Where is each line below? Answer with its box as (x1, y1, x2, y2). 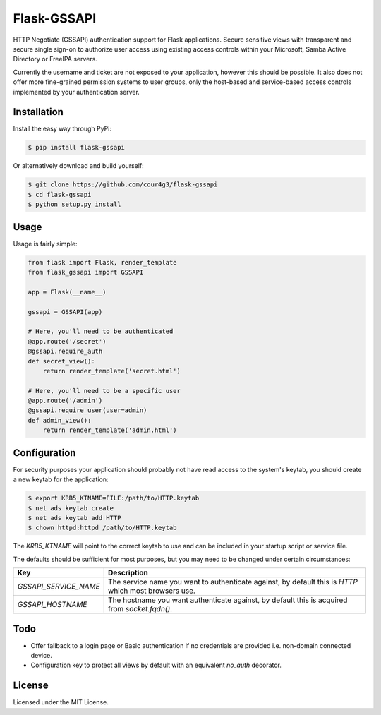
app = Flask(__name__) (28, 288, 107, 296)
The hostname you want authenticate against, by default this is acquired (108, 595, 348, 605)
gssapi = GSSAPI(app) (28, 308, 103, 316)
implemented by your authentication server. (13, 88, 140, 96)
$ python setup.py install (28, 200, 121, 208)
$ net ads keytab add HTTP (28, 514, 121, 522)
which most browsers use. (108, 586, 195, 596)
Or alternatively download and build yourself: (13, 162, 144, 170)
